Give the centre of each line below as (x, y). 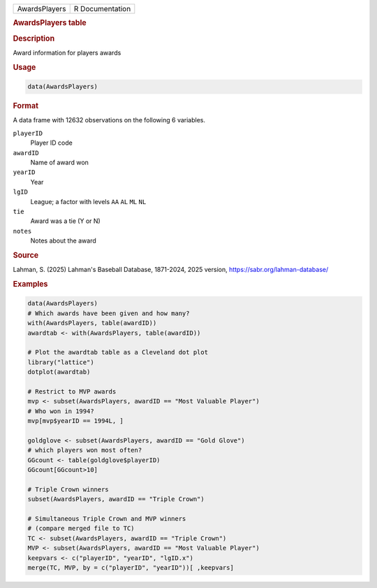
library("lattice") (61, 362)
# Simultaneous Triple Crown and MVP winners (107, 518)
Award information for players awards (67, 52)
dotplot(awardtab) (59, 372)
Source (26, 255)
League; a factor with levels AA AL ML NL (88, 201)
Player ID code (51, 143)
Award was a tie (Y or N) (65, 221)
